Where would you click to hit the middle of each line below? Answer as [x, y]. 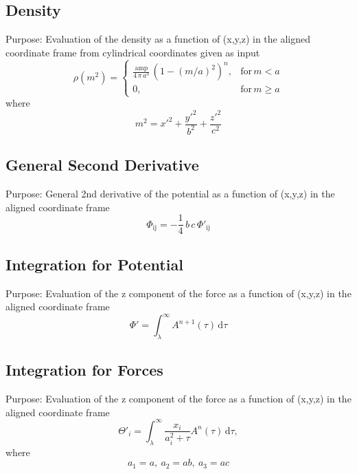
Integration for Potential [94, 264]
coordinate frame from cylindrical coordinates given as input [133, 52]
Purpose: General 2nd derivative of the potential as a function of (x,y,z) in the [170, 194]
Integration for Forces [84, 370]
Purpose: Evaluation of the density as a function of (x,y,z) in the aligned [158, 39]
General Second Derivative [102, 165]
